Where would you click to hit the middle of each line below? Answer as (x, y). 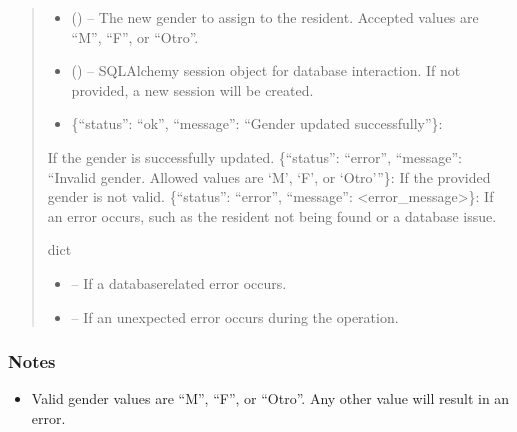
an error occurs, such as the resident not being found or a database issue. (272, 215)
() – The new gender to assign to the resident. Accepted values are (275, 17)
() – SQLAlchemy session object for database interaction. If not (266, 70)
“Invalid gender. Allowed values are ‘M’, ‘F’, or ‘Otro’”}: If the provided (269, 176)
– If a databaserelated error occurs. (179, 282)
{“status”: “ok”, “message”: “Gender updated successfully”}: (257, 123)
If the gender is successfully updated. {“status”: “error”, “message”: (254, 156)
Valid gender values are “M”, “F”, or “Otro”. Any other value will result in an (270, 398)
